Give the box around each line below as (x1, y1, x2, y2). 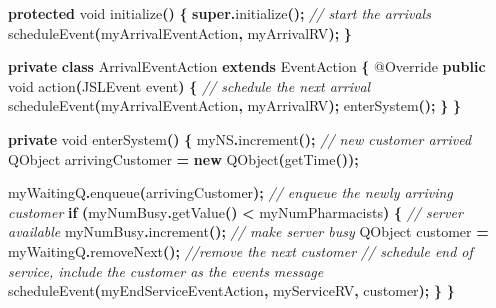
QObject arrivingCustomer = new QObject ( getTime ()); (8, 148, 359, 169)
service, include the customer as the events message (8, 260, 324, 281)
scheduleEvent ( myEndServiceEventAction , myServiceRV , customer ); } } (8, 280, 455, 301)
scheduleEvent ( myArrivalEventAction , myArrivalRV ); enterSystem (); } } (8, 95, 462, 116)
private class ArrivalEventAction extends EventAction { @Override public (8, 56, 486, 77)
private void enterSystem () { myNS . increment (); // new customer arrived (8, 128, 472, 149)
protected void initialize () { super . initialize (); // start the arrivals (8, 3, 431, 23)
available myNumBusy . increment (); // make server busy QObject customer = (8, 221, 489, 242)
